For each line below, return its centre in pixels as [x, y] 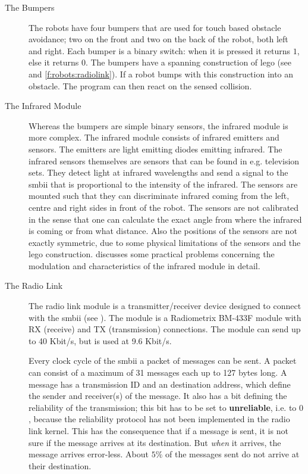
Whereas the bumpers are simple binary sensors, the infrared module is [158, 125]
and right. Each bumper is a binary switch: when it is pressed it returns [159, 50]
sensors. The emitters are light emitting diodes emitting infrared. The [155, 149]
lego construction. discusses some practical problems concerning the [152, 254]
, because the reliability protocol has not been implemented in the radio [159, 419]
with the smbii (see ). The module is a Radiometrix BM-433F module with [165, 317]
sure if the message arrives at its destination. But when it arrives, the [155, 442]
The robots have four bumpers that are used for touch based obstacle [155, 27]
